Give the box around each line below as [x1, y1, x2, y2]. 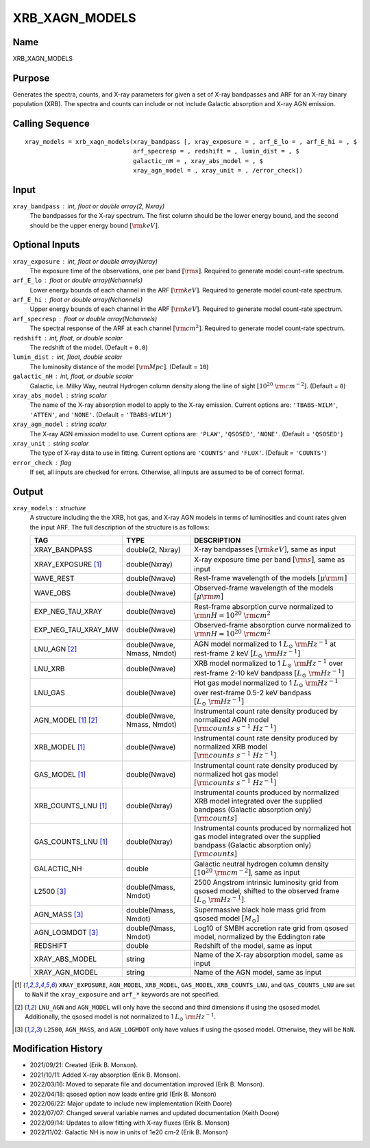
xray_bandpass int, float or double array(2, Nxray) [12, 202, 165, 210]
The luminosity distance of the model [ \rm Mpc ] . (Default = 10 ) [29, 362, 209, 371]
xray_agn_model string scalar [12, 420, 107, 428]
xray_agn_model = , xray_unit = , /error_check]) [132, 166, 304, 174]
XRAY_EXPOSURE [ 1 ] [34, 559, 102, 569]
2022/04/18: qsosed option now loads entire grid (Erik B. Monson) [29, 1090, 217, 1098]
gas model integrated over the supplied [194, 832, 321, 842]
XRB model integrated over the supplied [194, 797, 323, 806]
